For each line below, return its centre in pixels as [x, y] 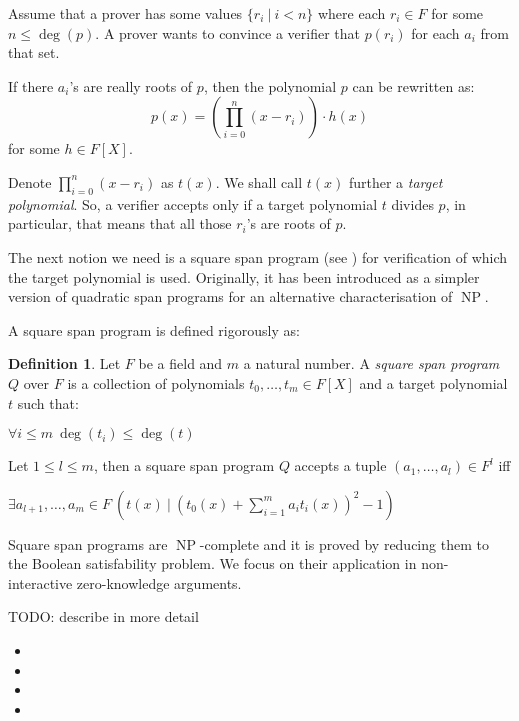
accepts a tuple [340, 465]
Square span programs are [88, 543]
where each [351, 13]
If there [31, 85]
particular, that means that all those [120, 223]
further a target [395, 181]
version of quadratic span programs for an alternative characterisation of [230, 296]
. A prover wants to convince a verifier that [227, 32]
